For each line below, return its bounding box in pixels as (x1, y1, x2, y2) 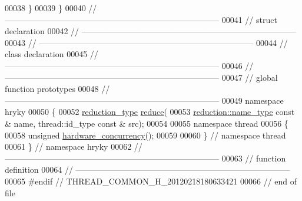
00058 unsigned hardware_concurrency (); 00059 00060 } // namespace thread (5, 128, 286, 141)
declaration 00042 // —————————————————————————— (5, 25, 296, 37)
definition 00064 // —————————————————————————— (5, 163, 290, 176)
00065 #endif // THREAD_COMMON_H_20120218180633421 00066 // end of (5, 174, 297, 187)
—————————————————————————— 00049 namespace (5, 94, 284, 106)
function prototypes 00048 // (5, 83, 110, 95)
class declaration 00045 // (5, 48, 98, 60)
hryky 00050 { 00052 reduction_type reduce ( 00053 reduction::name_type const (5, 106, 295, 118)
